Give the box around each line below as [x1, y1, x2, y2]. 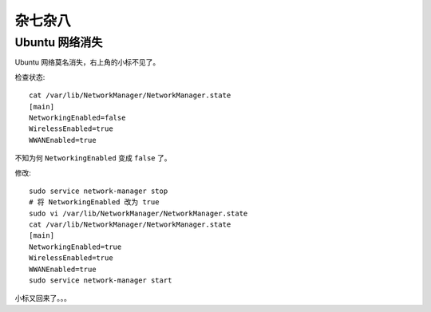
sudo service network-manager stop [29, 186, 168, 195]
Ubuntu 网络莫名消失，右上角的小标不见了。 [14, 57, 160, 67]
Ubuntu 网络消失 [14, 35, 103, 49]
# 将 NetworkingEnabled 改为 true [29, 198, 160, 207]
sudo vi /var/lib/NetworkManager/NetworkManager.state [29, 208, 248, 218]
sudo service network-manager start [29, 276, 172, 285]
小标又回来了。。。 [14, 294, 71, 303]
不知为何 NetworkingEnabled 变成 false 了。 [14, 153, 172, 163]
